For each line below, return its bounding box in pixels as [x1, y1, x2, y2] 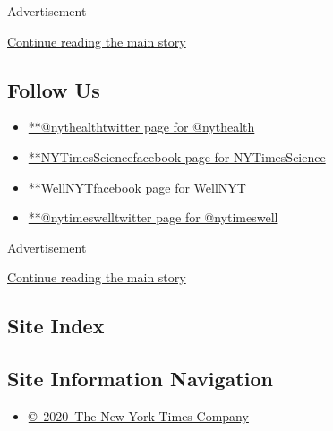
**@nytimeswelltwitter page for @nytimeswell [28, 208, 278, 227]
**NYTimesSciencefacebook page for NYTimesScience [28, 147, 326, 166]
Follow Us [7, 75, 100, 103]
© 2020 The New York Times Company [28, 406, 249, 425]
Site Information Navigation [7, 365, 273, 392]
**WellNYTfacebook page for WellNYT [28, 177, 246, 196]
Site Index [7, 312, 105, 340]
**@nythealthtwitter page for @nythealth [28, 117, 255, 136]
